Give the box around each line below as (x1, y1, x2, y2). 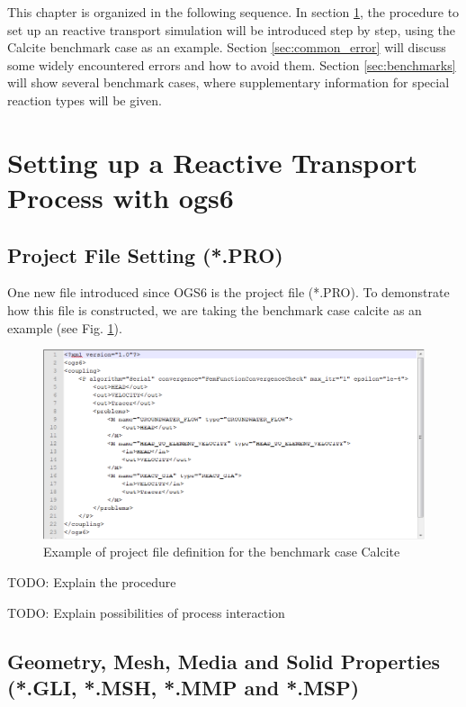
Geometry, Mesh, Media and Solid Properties (7, 647, 441, 675)
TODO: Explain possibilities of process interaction (7, 603, 285, 621)
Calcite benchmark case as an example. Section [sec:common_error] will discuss (7, 38, 446, 57)
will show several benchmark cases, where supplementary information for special (7, 73, 450, 92)
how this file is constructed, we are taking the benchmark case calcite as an (7, 300, 422, 319)
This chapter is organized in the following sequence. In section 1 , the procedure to (7, 3, 460, 21)
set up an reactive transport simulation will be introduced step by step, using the (7, 20, 456, 39)
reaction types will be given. (7, 90, 163, 109)
